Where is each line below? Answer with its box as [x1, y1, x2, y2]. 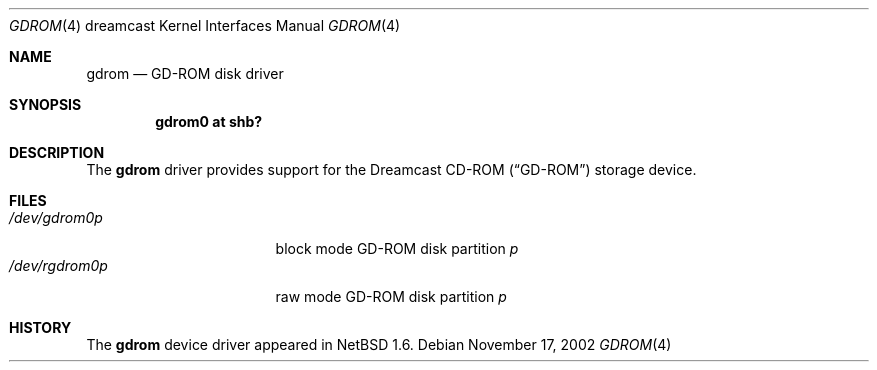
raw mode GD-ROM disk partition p [275, 288, 507, 305]
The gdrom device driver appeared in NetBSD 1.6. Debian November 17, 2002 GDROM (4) [86, 336, 672, 353]
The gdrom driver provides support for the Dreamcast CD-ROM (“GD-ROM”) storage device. [86, 161, 697, 178]
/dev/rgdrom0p [9, 257, 108, 274]
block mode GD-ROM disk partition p [275, 240, 519, 257]
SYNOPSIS [9, 96, 82, 113]
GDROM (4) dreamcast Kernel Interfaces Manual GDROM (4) [9, 17, 401, 34]
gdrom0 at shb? [155, 113, 263, 130]
